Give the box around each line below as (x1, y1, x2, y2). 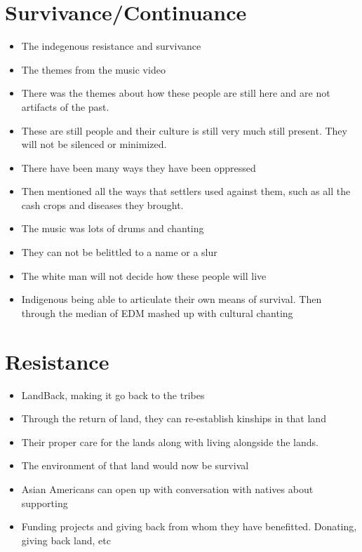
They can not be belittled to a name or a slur (21, 245, 217, 260)
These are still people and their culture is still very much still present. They (21, 123, 347, 137)
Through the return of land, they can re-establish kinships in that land (21, 411, 326, 426)
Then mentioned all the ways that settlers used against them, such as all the (21, 184, 351, 198)
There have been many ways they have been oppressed (21, 160, 256, 175)
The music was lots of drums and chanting (21, 221, 204, 236)
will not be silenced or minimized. (21, 137, 167, 152)
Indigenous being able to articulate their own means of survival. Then (21, 292, 322, 307)
